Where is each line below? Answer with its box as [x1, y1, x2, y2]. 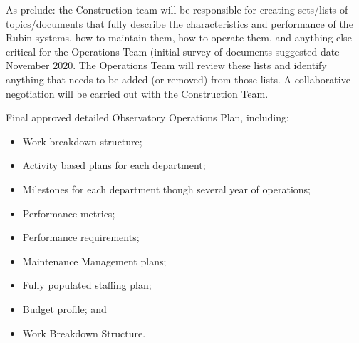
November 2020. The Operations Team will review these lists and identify [6, 58, 327, 73]
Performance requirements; [22, 230, 140, 245]
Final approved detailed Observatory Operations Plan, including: [6, 110, 289, 125]
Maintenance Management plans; [22, 253, 167, 268]
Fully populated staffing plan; [22, 277, 152, 292]
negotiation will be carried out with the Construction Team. [6, 86, 269, 101]
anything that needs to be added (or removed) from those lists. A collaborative [6, 71, 350, 86]
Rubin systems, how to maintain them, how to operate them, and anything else [6, 30, 352, 45]
